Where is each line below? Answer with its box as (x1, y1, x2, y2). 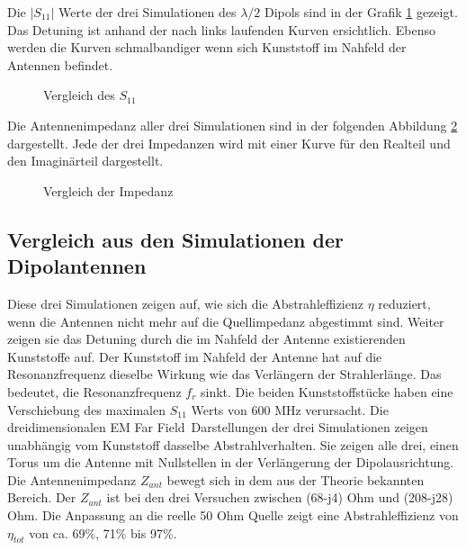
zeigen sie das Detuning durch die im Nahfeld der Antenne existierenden (7, 329, 406, 348)
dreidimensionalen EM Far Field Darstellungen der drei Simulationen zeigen (7, 418, 428, 437)
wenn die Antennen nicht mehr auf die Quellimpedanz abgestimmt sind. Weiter (7, 311, 444, 330)
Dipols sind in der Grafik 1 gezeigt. (264, 3, 458, 21)
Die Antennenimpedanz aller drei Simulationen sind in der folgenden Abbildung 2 (7, 115, 458, 134)
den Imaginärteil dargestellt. (7, 151, 164, 170)
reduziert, (378, 293, 431, 312)
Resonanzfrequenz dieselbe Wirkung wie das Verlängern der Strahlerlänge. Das (7, 365, 442, 383)
